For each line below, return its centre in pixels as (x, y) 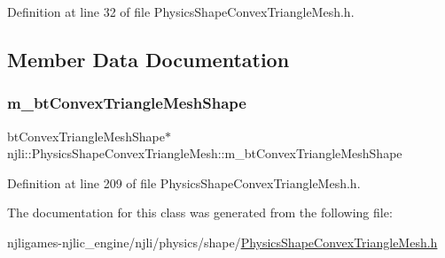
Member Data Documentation (148, 59)
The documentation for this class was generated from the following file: (200, 212)
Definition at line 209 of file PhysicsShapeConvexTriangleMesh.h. (184, 182)
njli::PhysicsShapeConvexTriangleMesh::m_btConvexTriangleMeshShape (205, 153)
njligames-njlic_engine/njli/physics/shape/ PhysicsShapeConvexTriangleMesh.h (222, 242)
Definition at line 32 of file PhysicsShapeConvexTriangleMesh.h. (181, 11)
